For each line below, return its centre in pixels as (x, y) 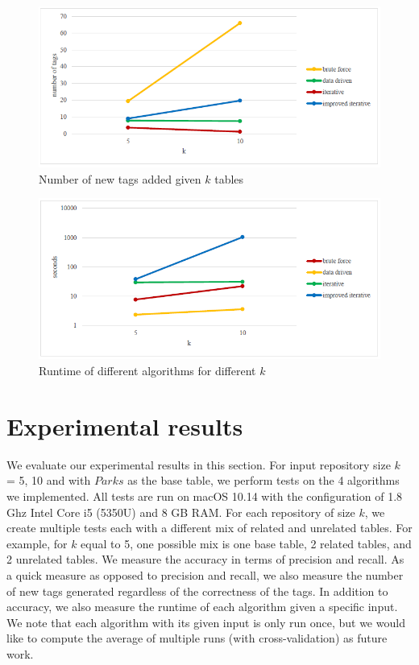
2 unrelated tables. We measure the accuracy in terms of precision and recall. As (205, 559)
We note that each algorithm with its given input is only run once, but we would (206, 622)
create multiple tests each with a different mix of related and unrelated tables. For (209, 528)
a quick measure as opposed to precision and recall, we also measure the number (205, 574)
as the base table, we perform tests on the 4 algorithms (263, 480)
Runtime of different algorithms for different (147, 371)
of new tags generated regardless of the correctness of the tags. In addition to (197, 591)
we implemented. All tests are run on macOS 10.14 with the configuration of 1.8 (205, 496)
